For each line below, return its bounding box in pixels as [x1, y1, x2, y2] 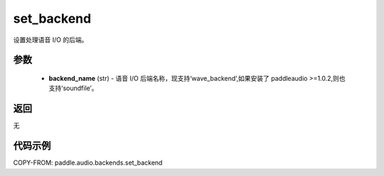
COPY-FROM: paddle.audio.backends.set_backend [13, 158, 163, 167]
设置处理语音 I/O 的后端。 [13, 35, 88, 44]
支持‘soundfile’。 [48, 84, 98, 92]
